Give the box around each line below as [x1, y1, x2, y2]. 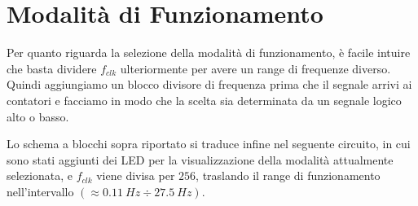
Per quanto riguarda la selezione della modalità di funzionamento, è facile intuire [7, 44, 411, 61]
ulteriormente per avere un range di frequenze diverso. [120, 59, 391, 77]
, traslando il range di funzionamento [196, 167, 381, 184]
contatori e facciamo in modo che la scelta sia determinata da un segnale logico [7, 91, 402, 108]
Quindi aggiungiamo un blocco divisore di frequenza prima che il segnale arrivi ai [7, 76, 412, 93]
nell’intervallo [7, 182, 74, 199]
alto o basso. [7, 107, 69, 125]
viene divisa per [96, 167, 175, 184]
